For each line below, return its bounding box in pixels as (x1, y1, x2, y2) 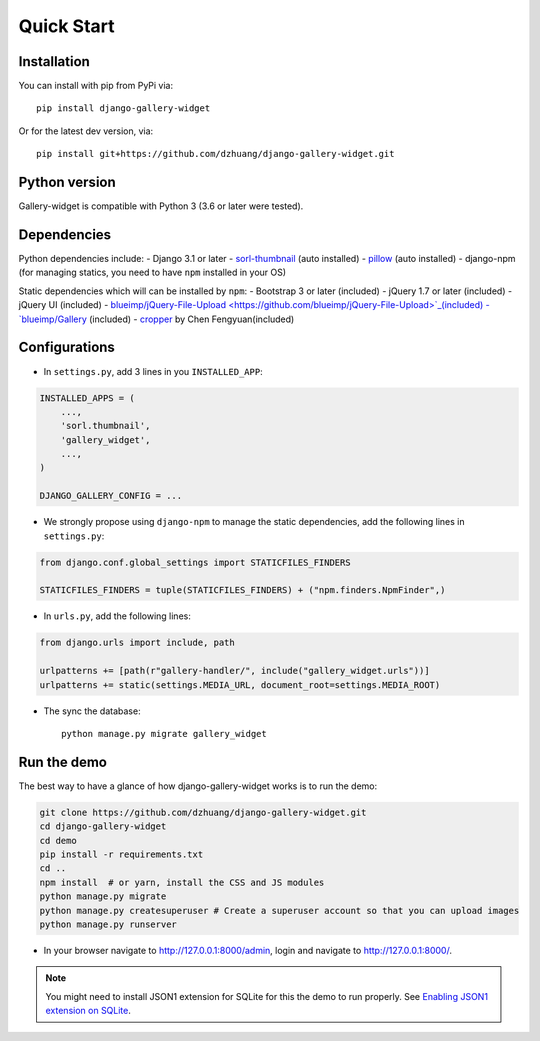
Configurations (18, 339, 115, 356)
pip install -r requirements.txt (39, 848, 204, 860)
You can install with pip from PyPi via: (18, 80, 174, 92)
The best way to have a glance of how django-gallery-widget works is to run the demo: (18, 780, 378, 792)
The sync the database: (43, 705, 141, 717)
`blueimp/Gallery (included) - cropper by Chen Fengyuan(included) (18, 313, 295, 325)
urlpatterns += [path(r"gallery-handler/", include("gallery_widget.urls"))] (39, 665, 430, 677)
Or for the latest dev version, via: (18, 125, 154, 137)
